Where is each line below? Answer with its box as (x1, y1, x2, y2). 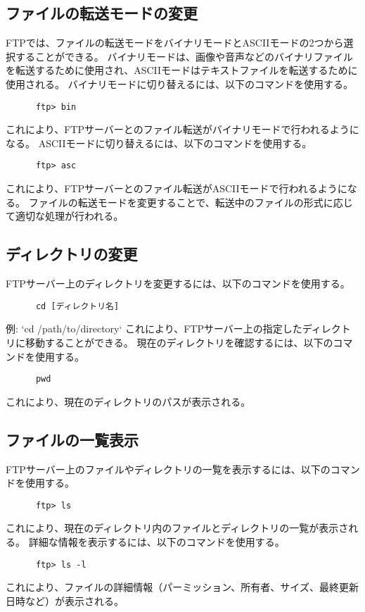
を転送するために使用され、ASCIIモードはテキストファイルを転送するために (6, 63, 358, 77)
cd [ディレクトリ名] (35, 301, 120, 311)
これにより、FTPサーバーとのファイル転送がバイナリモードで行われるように (6, 122, 359, 137)
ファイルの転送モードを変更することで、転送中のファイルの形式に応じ (28, 194, 353, 209)
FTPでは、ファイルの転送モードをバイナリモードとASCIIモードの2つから (6, 35, 344, 50)
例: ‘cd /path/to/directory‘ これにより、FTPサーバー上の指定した (6, 321, 302, 336)
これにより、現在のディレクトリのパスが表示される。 (6, 394, 251, 408)
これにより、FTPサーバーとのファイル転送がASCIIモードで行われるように (6, 181, 347, 196)
